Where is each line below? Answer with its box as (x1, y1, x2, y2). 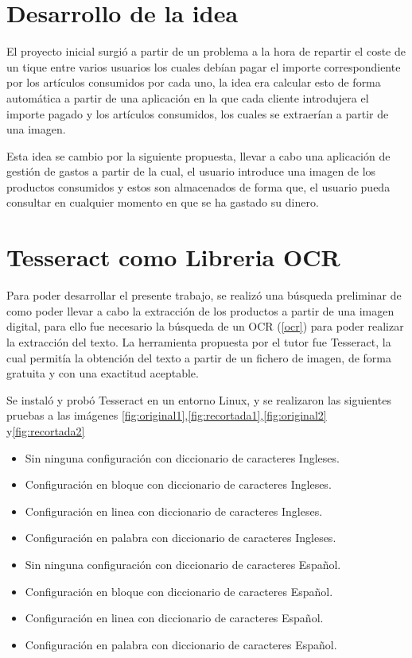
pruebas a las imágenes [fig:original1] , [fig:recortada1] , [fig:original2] (6, 407, 327, 424)
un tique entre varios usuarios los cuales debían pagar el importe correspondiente (6, 58, 401, 75)
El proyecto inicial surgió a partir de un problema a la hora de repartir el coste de (6, 43, 406, 60)
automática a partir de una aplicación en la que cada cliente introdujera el (6, 89, 369, 106)
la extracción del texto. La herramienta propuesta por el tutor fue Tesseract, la (6, 333, 391, 350)
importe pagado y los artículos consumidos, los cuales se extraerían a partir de (6, 105, 389, 122)
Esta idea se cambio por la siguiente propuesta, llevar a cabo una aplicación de (6, 147, 391, 164)
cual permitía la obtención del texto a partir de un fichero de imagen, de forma (6, 349, 391, 366)
